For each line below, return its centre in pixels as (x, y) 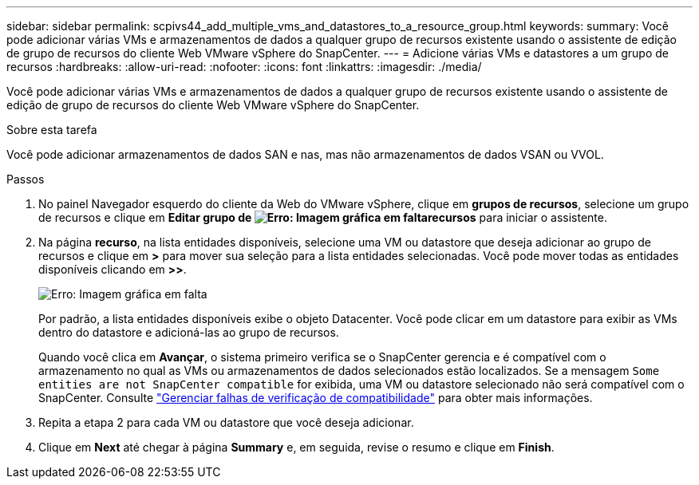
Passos (26, 179)
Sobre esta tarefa (52, 130)
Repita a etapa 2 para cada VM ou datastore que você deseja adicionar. (226, 422)
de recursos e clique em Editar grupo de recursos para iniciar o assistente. (323, 217)
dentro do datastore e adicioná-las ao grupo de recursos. (189, 332)
